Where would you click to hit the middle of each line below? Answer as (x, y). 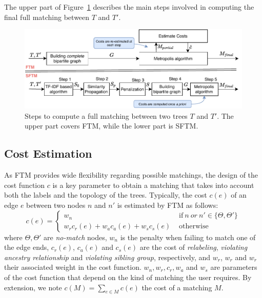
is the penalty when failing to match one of (188, 237)
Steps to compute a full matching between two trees (106, 115)
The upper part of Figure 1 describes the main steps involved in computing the (129, 7)
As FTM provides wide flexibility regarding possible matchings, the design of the (131, 175)
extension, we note (33, 287)
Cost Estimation (48, 153)
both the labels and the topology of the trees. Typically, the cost (106, 195)
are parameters (234, 267)
